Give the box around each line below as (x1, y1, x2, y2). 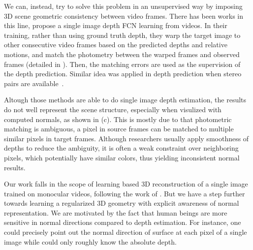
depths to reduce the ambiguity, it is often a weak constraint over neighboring (4, 143, 239, 153)
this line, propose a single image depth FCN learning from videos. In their (4, 20, 227, 31)
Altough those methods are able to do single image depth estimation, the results (4, 94, 247, 105)
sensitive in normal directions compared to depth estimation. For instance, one (4, 217, 241, 227)
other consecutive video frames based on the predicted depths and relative (4, 39, 227, 50)
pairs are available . (4, 78, 64, 88)
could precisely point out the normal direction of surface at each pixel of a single (4, 227, 247, 237)
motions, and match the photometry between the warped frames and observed (4, 49, 240, 59)
